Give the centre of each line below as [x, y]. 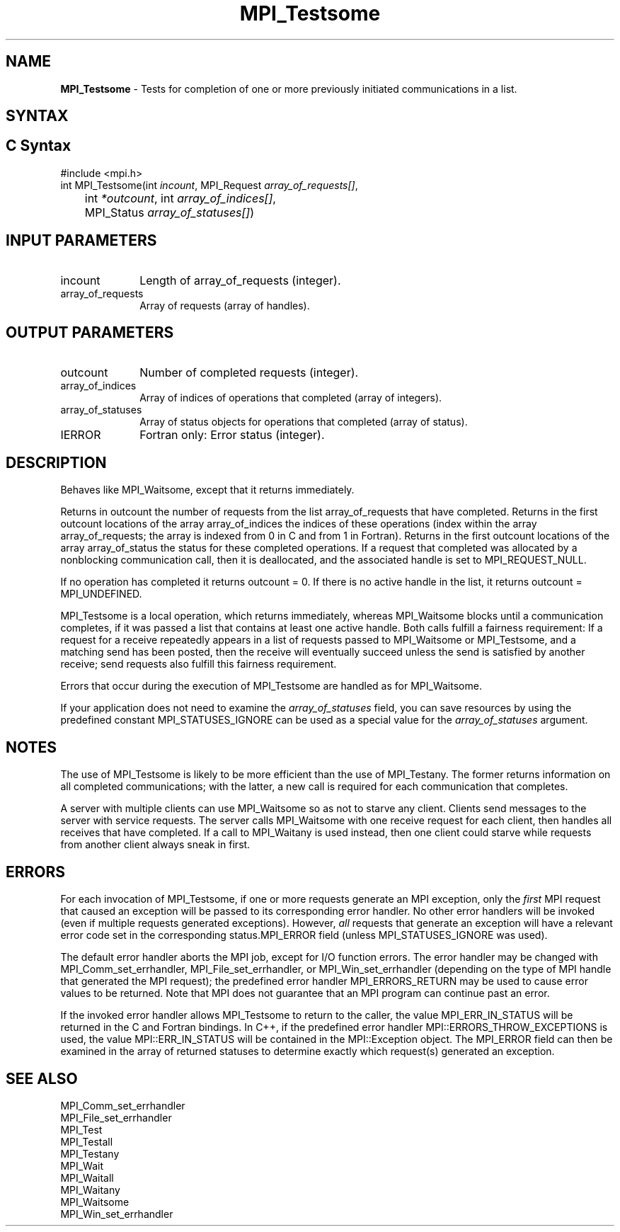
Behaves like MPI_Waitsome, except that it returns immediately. [207, 490]
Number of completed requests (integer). [249, 372]
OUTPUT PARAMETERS [90, 333]
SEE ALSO [42, 1078]
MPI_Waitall [87, 1177]
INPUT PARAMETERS [81, 241]
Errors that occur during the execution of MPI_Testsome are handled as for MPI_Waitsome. [271, 686]
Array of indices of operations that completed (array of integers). [291, 397]
